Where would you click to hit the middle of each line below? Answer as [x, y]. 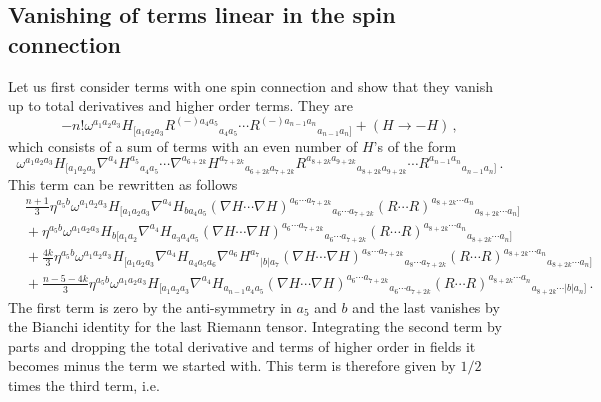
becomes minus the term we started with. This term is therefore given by [232, 365]
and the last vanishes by [426, 306]
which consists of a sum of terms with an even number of [183, 145]
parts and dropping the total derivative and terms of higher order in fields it [242, 345]
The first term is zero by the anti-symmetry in [150, 306]
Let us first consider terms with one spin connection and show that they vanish [251, 85]
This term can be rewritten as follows [123, 183]
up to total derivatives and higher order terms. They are [180, 105]
